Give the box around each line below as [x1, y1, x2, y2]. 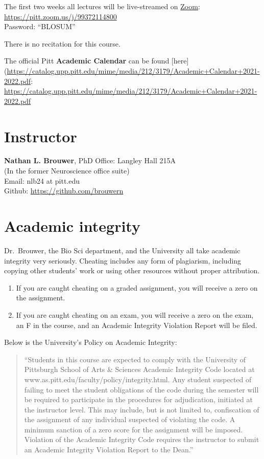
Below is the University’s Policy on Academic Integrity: [4, 337, 177, 347]
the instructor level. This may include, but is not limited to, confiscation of [24, 404, 259, 414]
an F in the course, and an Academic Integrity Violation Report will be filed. [16, 319, 257, 330]
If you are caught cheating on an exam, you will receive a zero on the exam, [16, 309, 254, 320]
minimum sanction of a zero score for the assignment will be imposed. [24, 424, 243, 434]
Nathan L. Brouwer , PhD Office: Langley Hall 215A [4, 155, 176, 166]
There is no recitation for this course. [4, 38, 121, 49]
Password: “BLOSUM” [4, 21, 76, 32]
